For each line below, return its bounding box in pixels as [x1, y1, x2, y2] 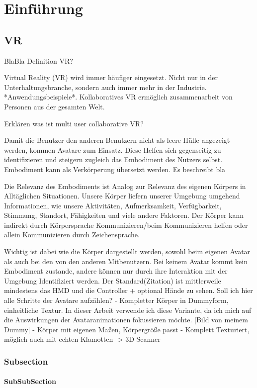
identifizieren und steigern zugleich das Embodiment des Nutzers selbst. [4, 154, 223, 165]
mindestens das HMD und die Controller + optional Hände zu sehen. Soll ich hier [4, 285, 253, 295]
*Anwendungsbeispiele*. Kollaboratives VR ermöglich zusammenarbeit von [4, 92, 233, 102]
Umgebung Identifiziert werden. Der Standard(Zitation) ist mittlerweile [4, 275, 221, 286]
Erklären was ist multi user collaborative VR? [4, 118, 144, 128]
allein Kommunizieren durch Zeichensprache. [4, 229, 140, 240]
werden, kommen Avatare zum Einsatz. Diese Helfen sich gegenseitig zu [4, 144, 221, 155]
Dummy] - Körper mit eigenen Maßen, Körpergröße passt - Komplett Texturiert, [4, 324, 250, 334]
